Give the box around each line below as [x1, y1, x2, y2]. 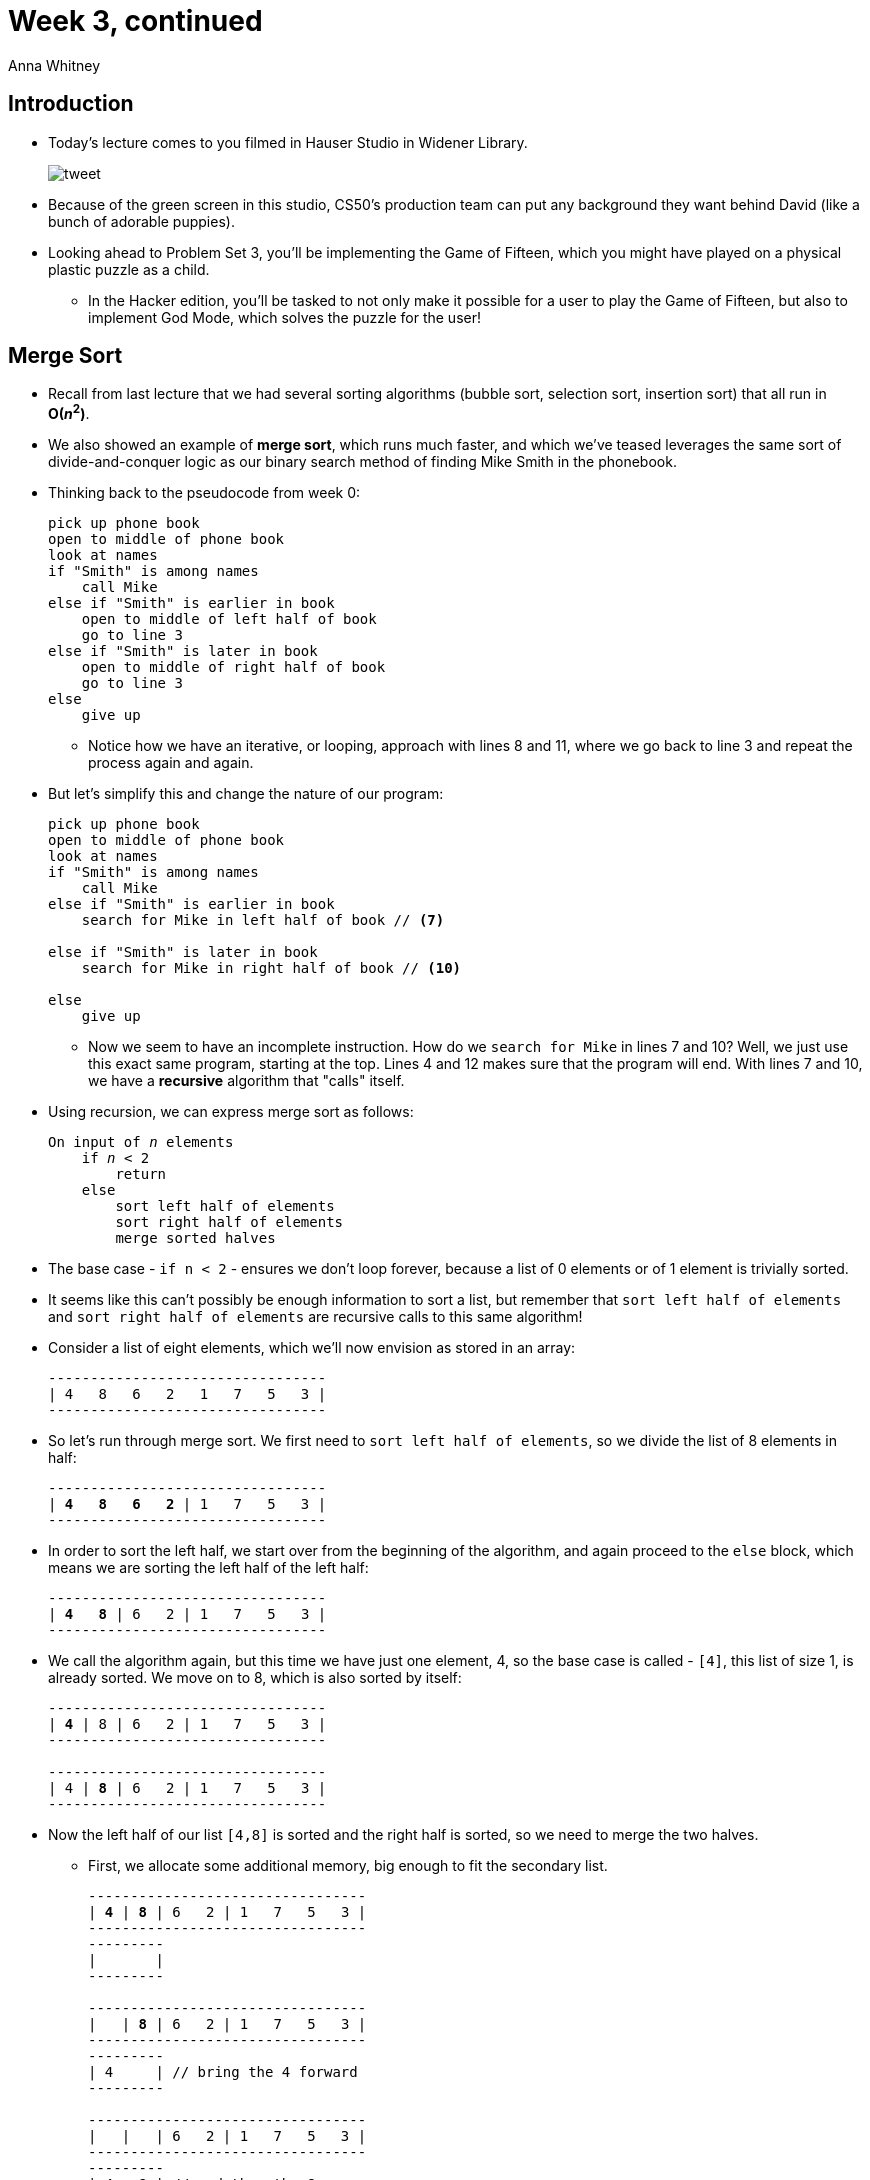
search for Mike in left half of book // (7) [81, 912, 445, 929]
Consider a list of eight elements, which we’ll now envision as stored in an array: [48, 1339, 576, 1357]
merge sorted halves [115, 1230, 276, 1247]
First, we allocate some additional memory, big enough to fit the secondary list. [88, 1857, 608, 1875]
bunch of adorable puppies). [48, 212, 235, 230]
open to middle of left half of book [81, 611, 377, 628]
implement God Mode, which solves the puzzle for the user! [88, 308, 481, 326]
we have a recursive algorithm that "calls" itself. [88, 1072, 405, 1090]
